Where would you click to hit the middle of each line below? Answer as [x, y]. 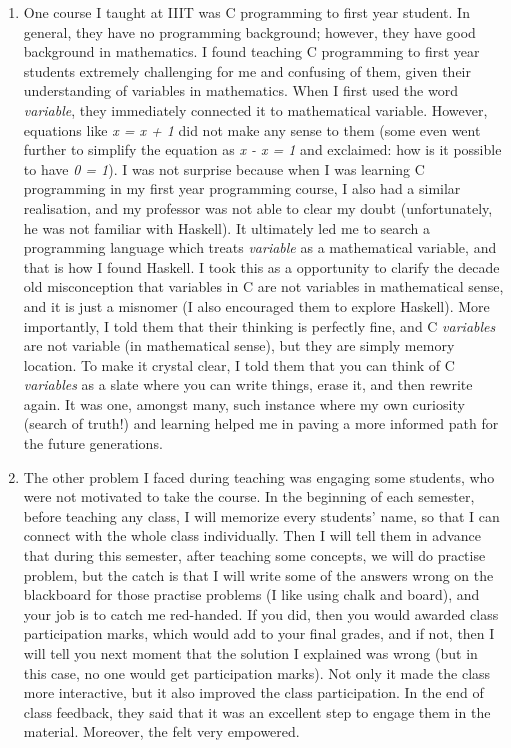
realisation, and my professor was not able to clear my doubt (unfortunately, [258, 207]
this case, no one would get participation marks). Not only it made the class [257, 672]
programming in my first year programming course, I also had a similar [242, 188]
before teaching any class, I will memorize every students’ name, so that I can [261, 515]
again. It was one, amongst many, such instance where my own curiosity [244, 403]
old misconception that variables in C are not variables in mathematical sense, [263, 286]
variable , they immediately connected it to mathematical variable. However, [255, 109]
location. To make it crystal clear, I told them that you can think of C [239, 364]
